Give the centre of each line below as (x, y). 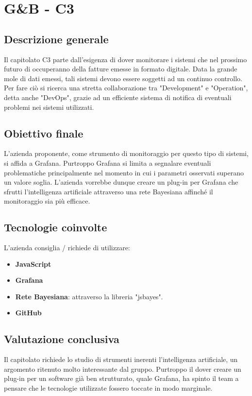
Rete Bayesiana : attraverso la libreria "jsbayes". (89, 296)
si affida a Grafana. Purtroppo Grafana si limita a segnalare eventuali (108, 163)
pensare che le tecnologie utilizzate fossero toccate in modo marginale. (108, 388)
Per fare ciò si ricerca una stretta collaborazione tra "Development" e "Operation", (126, 88)
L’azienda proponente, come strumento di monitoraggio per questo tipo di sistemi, (126, 153)
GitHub (28, 313)
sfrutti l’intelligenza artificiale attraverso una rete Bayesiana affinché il (109, 191)
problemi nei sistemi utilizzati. (49, 107)
